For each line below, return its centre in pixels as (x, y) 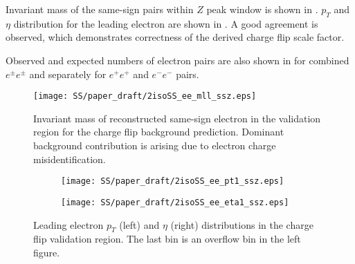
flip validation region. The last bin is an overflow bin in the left (167, 239)
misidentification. (70, 159)
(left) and (139, 224)
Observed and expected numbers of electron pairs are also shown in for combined (177, 60)
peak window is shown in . (262, 9)
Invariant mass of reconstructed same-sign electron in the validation (177, 118)
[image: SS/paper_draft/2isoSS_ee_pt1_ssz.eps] (173, 181)
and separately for (68, 74)
